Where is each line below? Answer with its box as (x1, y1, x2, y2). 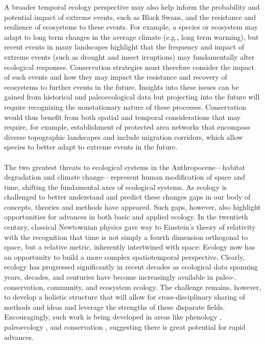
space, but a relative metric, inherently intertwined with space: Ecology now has (4, 241, 255, 252)
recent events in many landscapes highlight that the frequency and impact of (4, 41, 245, 52)
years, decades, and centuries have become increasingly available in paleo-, (4, 272, 236, 282)
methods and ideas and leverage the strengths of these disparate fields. (4, 301, 225, 312)
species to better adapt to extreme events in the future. (4, 141, 178, 152)
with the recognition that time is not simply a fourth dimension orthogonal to (4, 231, 248, 242)
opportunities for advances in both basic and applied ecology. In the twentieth (4, 211, 248, 222)
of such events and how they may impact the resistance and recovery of (4, 71, 227, 82)
